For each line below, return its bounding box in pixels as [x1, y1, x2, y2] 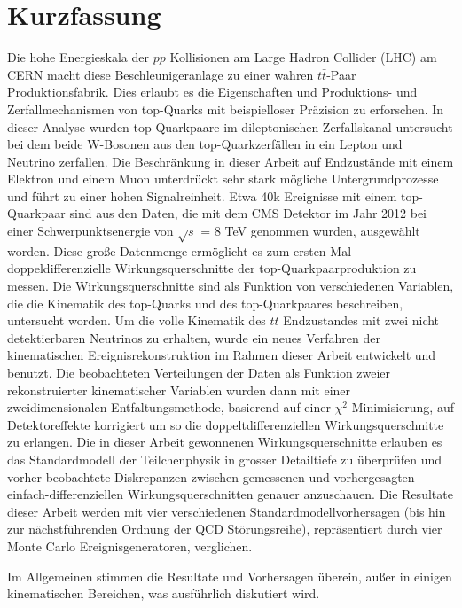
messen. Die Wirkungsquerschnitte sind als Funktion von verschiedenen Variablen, [7, 277, 454, 295]
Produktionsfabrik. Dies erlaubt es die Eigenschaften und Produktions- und [7, 82, 418, 101]
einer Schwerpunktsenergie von [7, 222, 174, 240]
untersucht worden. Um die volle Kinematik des [7, 311, 266, 330]
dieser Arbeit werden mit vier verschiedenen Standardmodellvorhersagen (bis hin [7, 502, 446, 520]
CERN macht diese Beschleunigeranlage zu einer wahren [7, 65, 314, 83]
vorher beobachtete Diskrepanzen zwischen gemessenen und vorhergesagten [7, 467, 415, 486]
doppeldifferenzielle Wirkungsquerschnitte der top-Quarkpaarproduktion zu [7, 259, 417, 277]
